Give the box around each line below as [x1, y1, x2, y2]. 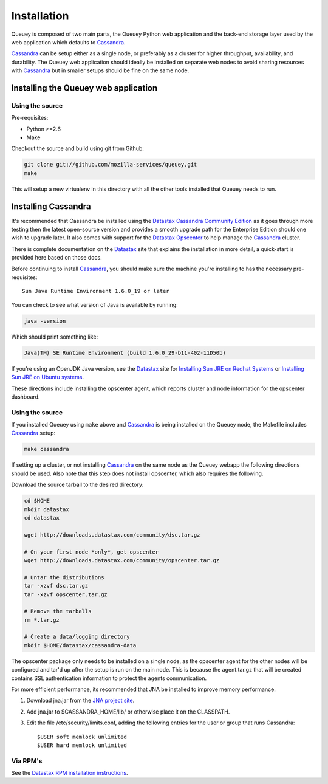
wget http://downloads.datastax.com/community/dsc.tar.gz [24, 531, 200, 538]
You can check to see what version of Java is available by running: [11, 301, 179, 308]
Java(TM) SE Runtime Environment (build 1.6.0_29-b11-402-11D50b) [24, 349, 226, 356]
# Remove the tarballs [24, 608, 92, 615]
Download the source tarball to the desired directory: [11, 481, 144, 489]
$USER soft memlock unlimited [37, 733, 128, 740]
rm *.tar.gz [24, 616, 60, 623]
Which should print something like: [11, 333, 98, 340]
